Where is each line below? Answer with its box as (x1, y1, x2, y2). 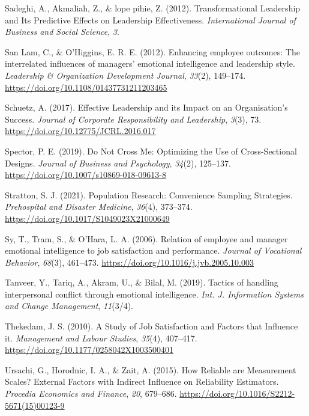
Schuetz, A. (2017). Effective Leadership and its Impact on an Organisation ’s (5, 101, 288, 114)
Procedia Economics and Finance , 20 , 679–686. (5, 387, 177, 400)
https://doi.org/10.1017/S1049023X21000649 (5, 212, 170, 224)
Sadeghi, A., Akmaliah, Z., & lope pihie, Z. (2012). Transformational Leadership (5, 2, 301, 14)
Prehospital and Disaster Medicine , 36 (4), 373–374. (5, 200, 193, 213)
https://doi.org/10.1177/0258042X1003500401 (5, 343, 173, 356)
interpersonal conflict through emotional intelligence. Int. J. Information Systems (5, 287, 304, 300)
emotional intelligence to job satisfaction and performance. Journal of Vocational (5, 244, 302, 257)
